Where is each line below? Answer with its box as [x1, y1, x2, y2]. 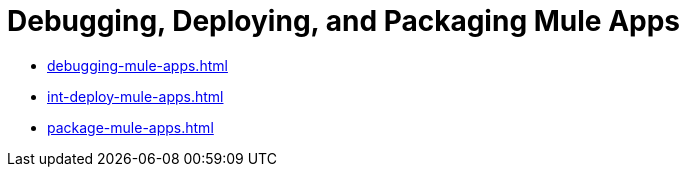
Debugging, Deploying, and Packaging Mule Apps [7, 4, 681, 38]
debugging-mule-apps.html [47, 56, 228, 74]
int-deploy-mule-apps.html [47, 87, 224, 105]
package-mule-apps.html [47, 118, 214, 136]
